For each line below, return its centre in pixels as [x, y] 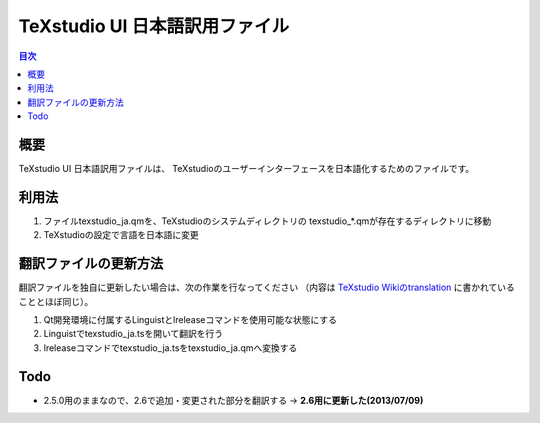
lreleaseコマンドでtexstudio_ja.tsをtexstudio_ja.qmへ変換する [170, 347]
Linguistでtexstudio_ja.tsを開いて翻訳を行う [133, 334]
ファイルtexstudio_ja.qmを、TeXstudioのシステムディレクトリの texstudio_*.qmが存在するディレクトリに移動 [267, 221]
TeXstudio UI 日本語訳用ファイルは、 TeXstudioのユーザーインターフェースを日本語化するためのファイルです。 [246, 169]
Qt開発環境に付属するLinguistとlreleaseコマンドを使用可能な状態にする [190, 319]
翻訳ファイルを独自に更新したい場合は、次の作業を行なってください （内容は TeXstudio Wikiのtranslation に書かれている [266, 287]
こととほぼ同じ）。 [56, 301]
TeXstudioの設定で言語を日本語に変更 [121, 235]
